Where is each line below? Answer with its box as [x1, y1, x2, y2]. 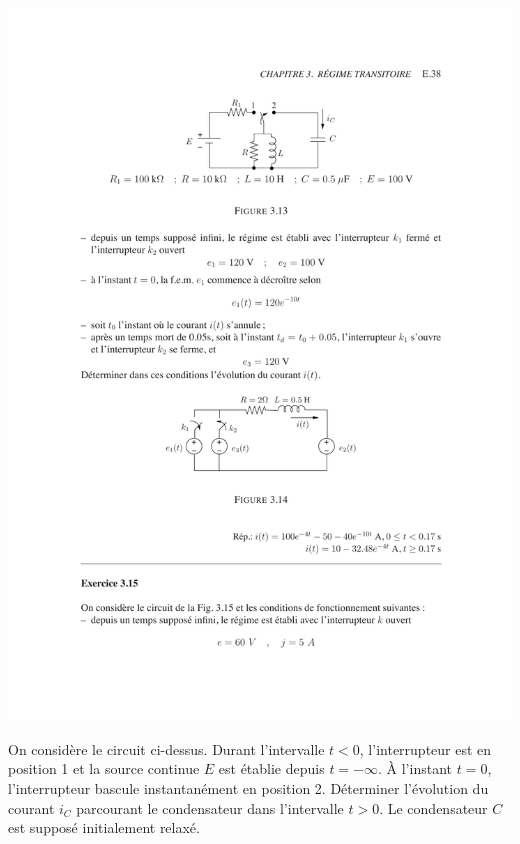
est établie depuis [218, 758, 325, 779]
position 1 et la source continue [8, 758, 200, 779]
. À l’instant [378, 758, 452, 779]
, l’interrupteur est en [359, 738, 492, 759]
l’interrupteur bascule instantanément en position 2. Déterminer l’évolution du [8, 777, 489, 798]
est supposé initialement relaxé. [8, 817, 200, 838]
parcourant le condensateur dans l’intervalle [76, 797, 344, 818]
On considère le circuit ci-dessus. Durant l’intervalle [8, 738, 325, 759]
